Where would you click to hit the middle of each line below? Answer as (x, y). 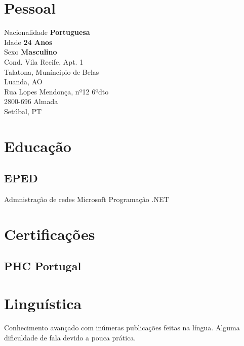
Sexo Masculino (31, 52)
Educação (38, 146)
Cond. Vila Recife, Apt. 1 (44, 61)
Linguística (43, 303)
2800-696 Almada (31, 101)
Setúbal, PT (23, 111)
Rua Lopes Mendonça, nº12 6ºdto (56, 91)
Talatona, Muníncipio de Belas (52, 71)
